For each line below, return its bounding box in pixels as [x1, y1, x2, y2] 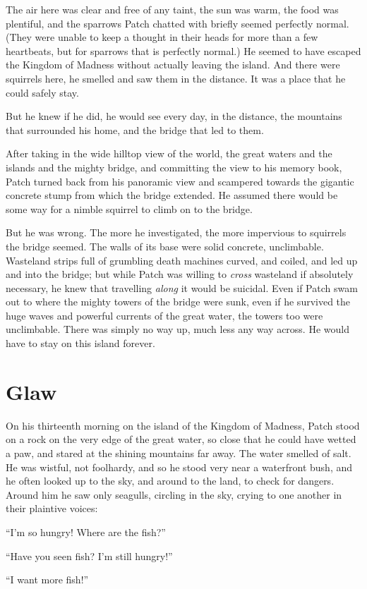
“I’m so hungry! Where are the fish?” [6, 524, 166, 539]
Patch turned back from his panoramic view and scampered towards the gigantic [6, 174, 354, 188]
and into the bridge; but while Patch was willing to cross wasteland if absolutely [6, 267, 354, 281]
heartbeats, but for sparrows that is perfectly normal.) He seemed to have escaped [6, 43, 361, 58]
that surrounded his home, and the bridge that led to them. [6, 122, 264, 137]
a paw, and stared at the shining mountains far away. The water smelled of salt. [6, 445, 351, 460]
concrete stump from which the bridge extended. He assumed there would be [6, 188, 338, 202]
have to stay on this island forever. [6, 336, 155, 351]
